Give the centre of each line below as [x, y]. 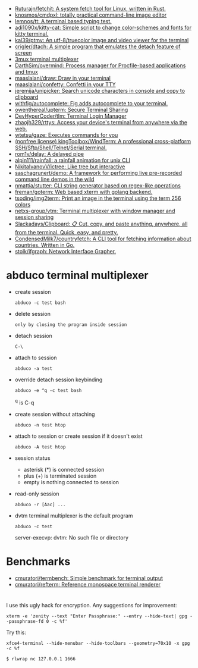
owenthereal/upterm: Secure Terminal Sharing [71, 110]
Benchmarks [38, 561]
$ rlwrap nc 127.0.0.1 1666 [41, 659]
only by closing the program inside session [71, 324]
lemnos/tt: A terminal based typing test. [63, 21]
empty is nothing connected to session [71, 482]
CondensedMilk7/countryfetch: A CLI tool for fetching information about [103, 239]
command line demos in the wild [54, 179]
